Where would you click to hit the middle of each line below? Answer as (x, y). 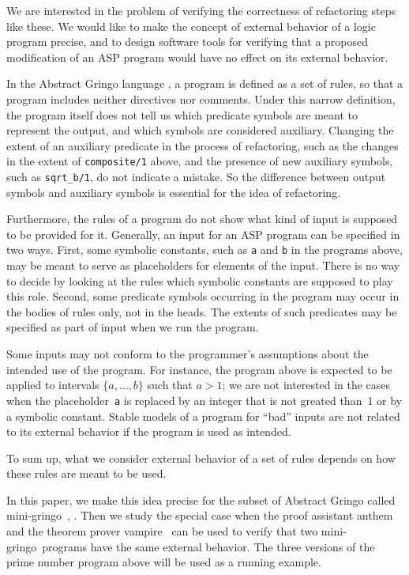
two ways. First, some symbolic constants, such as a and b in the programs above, (204, 250)
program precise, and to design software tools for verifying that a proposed (188, 42)
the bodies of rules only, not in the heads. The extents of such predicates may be (202, 311)
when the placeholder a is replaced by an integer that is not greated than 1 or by (204, 400)
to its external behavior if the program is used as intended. (149, 431)
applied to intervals (53, 385)
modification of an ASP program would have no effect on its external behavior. (197, 57)
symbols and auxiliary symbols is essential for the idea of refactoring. (174, 192)
